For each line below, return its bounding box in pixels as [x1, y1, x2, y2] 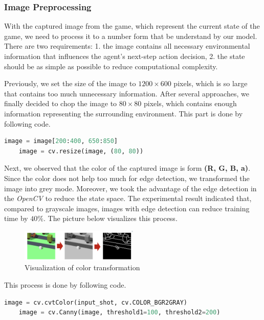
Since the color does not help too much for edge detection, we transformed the [4, 172, 250, 183]
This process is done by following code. [4, 279, 126, 290]
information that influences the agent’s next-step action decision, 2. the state [4, 51, 245, 61]
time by [4, 213, 28, 224]
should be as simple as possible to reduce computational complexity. [4, 61, 218, 71]
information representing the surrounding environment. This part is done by [4, 108, 243, 118]
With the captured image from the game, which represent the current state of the [4, 21, 260, 31]
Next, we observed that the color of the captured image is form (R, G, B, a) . [4, 163, 251, 173]
